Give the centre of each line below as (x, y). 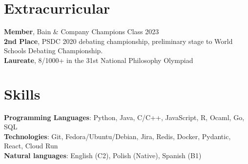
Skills (22, 93)
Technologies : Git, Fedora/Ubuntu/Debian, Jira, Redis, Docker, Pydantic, (117, 136)
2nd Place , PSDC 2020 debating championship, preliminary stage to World (118, 41)
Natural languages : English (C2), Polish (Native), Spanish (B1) (103, 155)
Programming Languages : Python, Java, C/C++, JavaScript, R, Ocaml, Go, (124, 117)
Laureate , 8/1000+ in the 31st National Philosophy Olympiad (99, 60)
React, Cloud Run (31, 146)
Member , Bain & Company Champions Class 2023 (82, 31)
